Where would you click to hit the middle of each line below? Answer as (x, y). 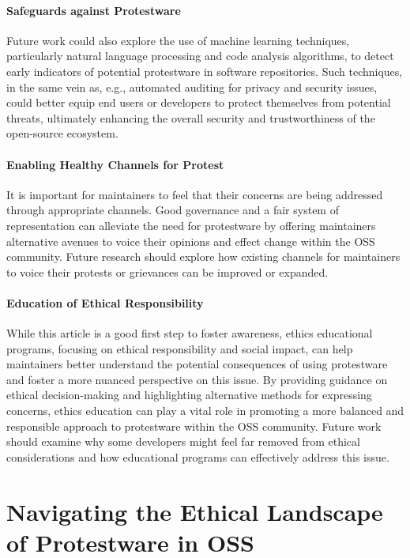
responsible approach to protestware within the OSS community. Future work (194, 426)
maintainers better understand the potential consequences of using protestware (197, 364)
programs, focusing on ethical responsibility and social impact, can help (180, 348)
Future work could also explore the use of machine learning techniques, (178, 40)
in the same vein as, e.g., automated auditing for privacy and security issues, (192, 87)
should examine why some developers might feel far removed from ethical (183, 441)
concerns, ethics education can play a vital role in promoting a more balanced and (205, 411)
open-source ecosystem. (62, 133)
